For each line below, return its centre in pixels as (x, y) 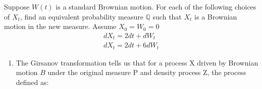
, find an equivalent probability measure (82, 16)
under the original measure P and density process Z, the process (147, 72)
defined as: (32, 82)
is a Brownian (216, 16)
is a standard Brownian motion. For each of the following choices (156, 6)
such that (167, 16)
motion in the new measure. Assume (60, 26)
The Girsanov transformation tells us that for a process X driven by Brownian (137, 62)
